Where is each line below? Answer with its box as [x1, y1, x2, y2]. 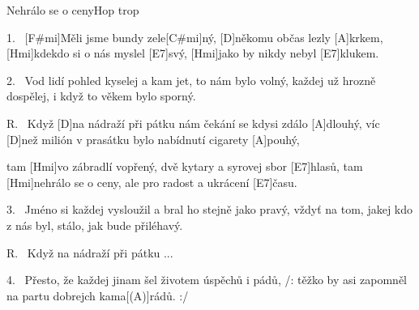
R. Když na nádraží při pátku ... [6, 244, 173, 261]
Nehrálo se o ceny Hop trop [6, 2, 139, 18]
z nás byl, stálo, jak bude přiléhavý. [6, 216, 183, 233]
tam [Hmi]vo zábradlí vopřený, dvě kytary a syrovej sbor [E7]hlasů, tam [6, 158, 363, 175]
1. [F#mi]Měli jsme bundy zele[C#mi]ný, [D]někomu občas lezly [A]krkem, [6, 28, 383, 45]
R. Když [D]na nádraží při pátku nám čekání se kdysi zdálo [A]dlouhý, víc [6, 114, 380, 131]
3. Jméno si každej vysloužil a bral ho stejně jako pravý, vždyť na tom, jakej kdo [6, 201, 413, 218]
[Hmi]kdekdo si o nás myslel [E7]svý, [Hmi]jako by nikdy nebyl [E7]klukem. [6, 45, 379, 62]
